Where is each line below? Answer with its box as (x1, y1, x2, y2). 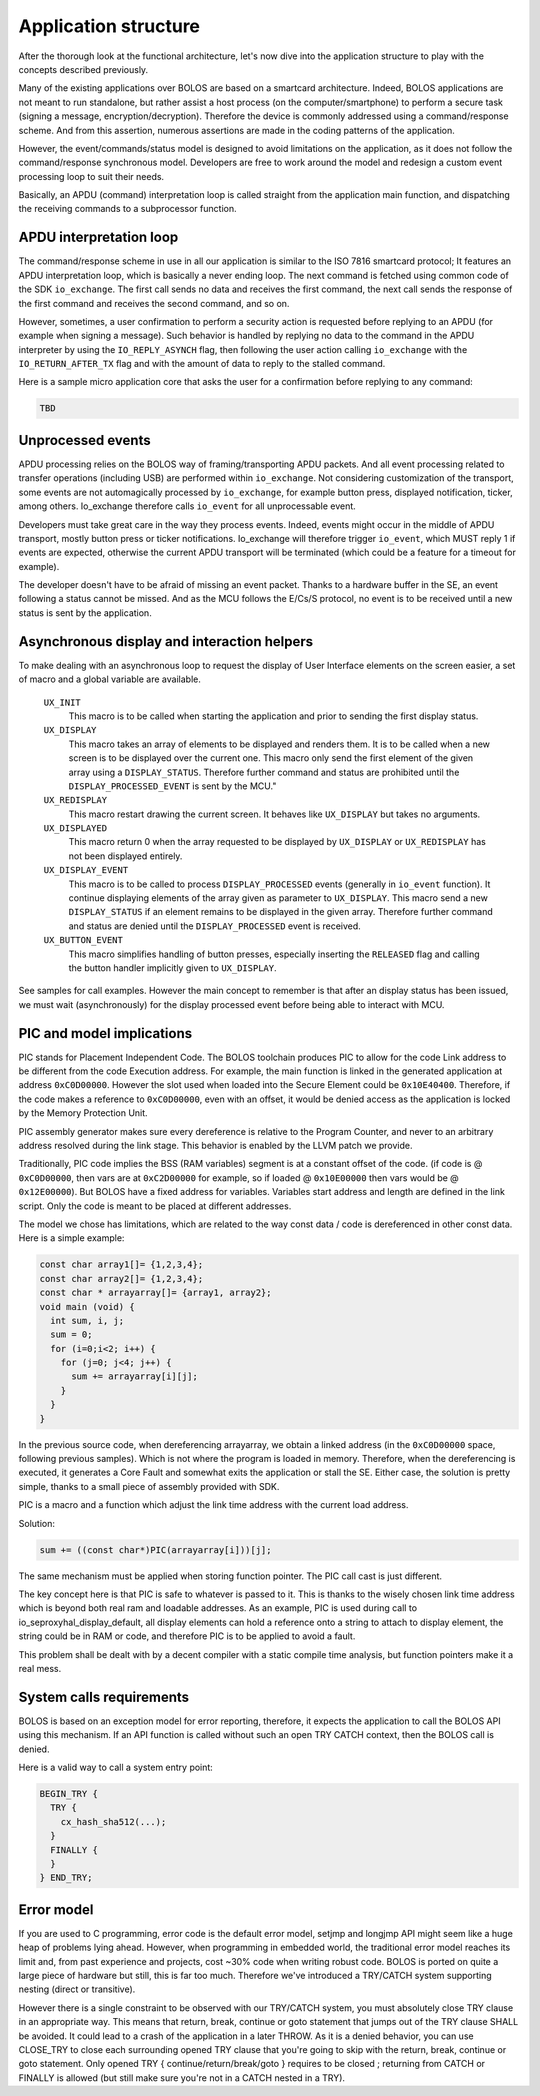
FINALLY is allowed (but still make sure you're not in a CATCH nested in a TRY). (18, 2071, 345, 2084)
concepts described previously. (18, 63, 149, 75)
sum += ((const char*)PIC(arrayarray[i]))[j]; (39, 1544, 272, 1555)
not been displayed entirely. (68, 850, 183, 862)
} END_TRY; (39, 1872, 93, 1884)
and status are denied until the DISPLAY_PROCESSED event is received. (68, 920, 362, 932)
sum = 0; (50, 1329, 93, 1340)
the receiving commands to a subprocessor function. (18, 203, 237, 215)
